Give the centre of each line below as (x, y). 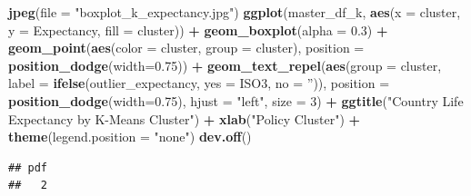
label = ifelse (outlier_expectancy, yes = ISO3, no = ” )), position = (199, 83)
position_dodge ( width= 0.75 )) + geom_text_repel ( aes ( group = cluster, (225, 65)
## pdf (28, 167)
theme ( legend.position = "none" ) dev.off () (130, 137)
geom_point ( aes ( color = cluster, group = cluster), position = (186, 48)
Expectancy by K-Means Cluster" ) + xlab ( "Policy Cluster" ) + (185, 118)
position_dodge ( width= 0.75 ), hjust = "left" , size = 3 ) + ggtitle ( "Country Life (236, 100)
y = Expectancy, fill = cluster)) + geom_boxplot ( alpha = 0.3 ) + (198, 29)
